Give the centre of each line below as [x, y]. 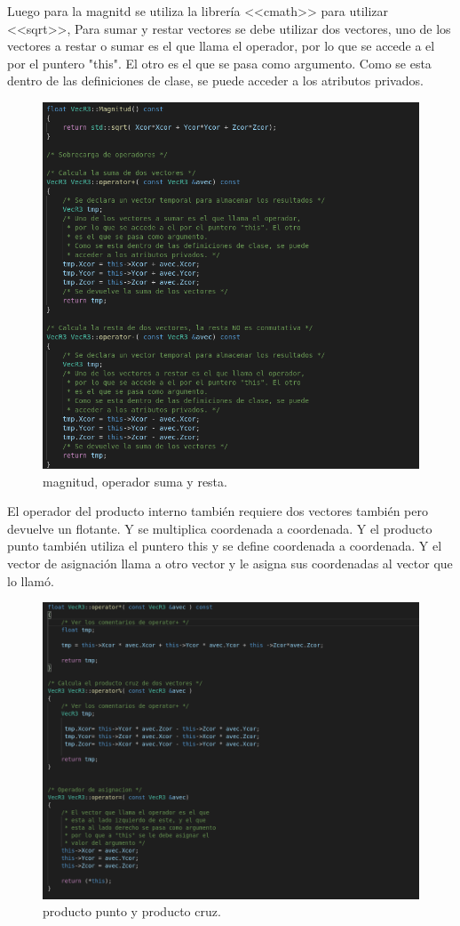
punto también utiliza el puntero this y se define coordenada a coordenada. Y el [225, 546]
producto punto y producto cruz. [132, 911]
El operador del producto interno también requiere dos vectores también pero [218, 511]
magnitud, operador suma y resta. [135, 481]
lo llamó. [31, 580]
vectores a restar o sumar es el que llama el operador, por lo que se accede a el [221, 46]
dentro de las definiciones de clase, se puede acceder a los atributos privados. [215, 81]
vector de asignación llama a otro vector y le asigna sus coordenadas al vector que [230, 564]
